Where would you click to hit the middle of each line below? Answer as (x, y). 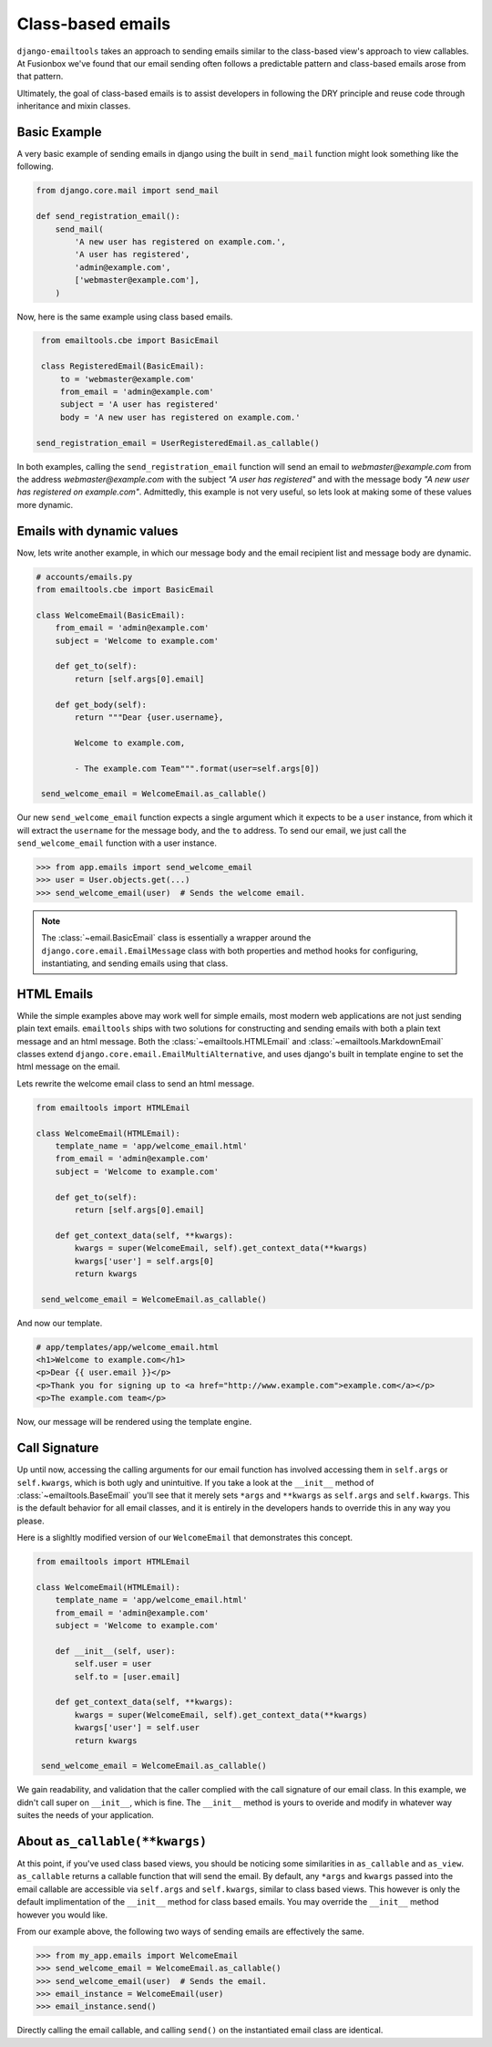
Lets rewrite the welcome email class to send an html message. (136, 1083)
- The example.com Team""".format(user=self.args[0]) (197, 768)
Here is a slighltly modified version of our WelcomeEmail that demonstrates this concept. (184, 1538)
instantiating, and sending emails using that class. (135, 963)
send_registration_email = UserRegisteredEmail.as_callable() (178, 443)
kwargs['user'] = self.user (137, 1728)
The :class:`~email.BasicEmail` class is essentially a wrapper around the (176, 938)
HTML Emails (55, 994)
